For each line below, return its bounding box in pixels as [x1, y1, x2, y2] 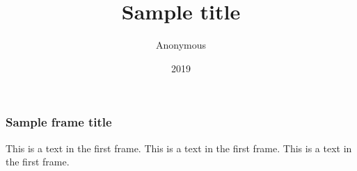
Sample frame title [6, 113, 112, 131]
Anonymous [155, 38, 207, 52]
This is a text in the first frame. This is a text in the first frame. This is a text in [6, 140, 352, 155]
